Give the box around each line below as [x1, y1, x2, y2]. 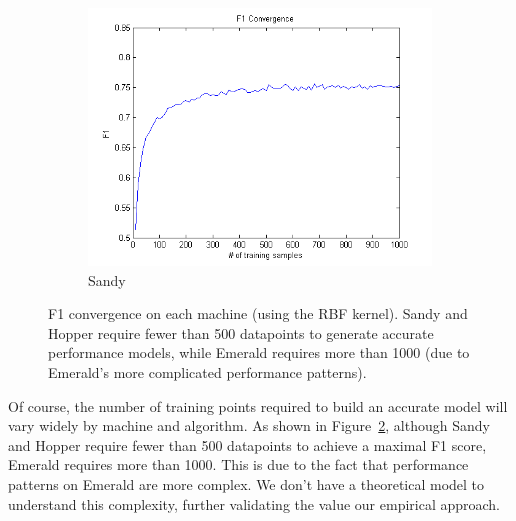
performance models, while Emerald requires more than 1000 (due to [48, 342, 470, 363]
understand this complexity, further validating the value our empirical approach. [8, 493, 501, 514]
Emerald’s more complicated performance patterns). [48, 361, 367, 382]
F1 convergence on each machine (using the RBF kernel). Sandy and [48, 303, 468, 324]
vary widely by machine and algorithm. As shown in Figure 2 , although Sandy [8, 415, 490, 436]
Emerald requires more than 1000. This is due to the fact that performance [8, 454, 469, 475]
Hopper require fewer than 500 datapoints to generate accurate [48, 322, 434, 343]
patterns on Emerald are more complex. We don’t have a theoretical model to [8, 473, 485, 494]
